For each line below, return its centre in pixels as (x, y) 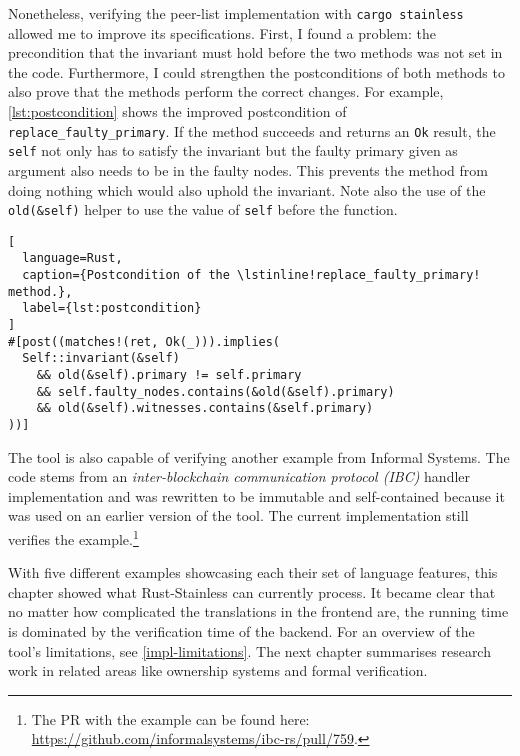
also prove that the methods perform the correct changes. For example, (226, 91)
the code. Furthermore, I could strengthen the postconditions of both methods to (256, 71)
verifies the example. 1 (73, 537)
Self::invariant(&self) (101, 358)
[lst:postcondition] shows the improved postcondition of (177, 111)
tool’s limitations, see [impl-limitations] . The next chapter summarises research (249, 650)
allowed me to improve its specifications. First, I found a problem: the (222, 32)
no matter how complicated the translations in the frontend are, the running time (258, 611)
